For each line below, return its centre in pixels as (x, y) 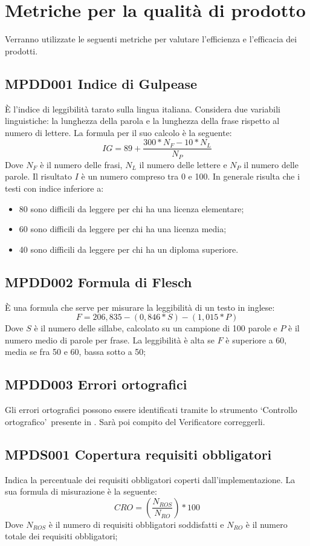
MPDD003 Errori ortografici (96, 384)
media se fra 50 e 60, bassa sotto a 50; (76, 352)
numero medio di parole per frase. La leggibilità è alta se (110, 340)
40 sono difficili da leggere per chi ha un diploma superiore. (129, 249)
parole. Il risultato (39, 176)
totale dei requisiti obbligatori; (61, 536)
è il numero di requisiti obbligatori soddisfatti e (136, 524)
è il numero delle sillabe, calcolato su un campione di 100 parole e (156, 328)
